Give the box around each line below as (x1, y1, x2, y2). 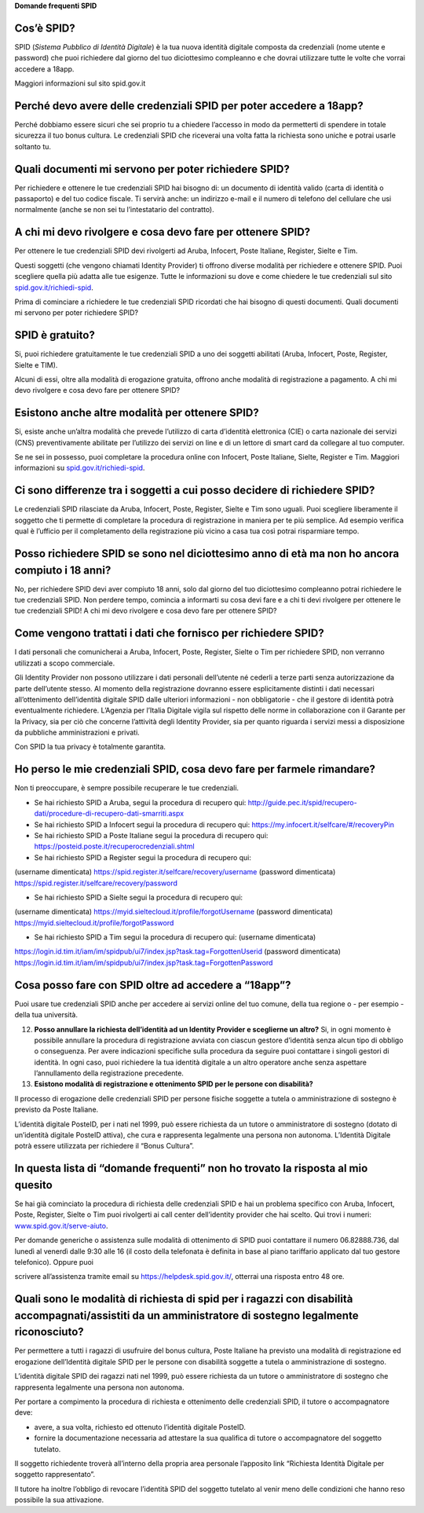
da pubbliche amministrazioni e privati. (14, 727, 141, 738)
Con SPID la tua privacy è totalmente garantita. (14, 742, 166, 752)
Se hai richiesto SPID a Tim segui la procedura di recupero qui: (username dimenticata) (34, 932, 316, 942)
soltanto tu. (14, 141, 51, 151)
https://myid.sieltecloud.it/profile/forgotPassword (14, 918, 174, 927)
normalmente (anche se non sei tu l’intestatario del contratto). (14, 205, 215, 214)
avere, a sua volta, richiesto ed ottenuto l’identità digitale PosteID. (34, 1422, 247, 1431)
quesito (14, 1178, 53, 1192)
